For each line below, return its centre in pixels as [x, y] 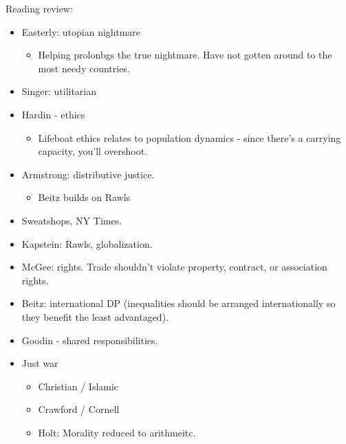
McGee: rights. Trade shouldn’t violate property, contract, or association [174, 267]
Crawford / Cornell [79, 409]
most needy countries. [84, 68]
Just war [40, 363]
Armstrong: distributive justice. [88, 174]
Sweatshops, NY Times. [72, 220]
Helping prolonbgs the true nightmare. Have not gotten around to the [185, 55]
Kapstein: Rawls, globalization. [87, 243]
